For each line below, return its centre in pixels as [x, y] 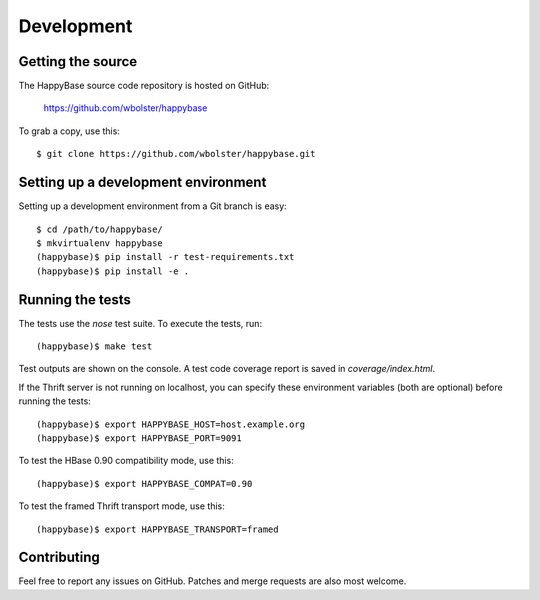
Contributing [59, 557]
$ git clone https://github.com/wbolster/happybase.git [176, 154]
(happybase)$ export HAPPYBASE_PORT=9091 [139, 438]
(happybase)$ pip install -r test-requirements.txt [165, 257]
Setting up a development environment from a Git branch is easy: [152, 206]
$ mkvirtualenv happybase [100, 243]
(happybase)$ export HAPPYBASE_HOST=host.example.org [170, 424]
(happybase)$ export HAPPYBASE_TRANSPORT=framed [157, 529]
